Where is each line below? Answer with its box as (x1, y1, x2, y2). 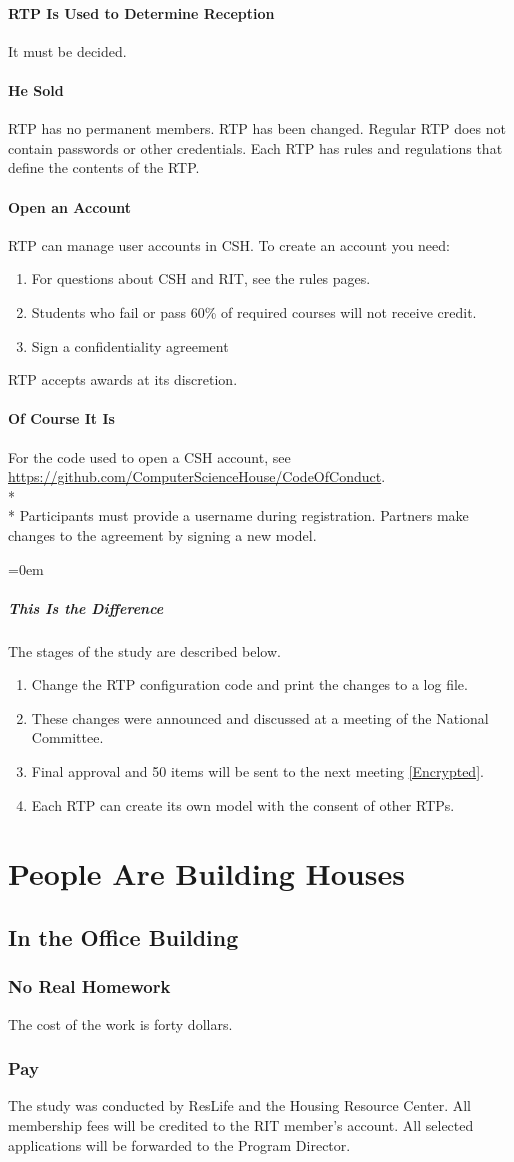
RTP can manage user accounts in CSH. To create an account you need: (8, 234, 450, 255)
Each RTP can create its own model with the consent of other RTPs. (31, 794, 455, 815)
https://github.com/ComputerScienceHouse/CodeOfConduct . (8, 466, 386, 487)
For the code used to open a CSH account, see (8, 446, 291, 467)
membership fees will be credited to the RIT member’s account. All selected (8, 1115, 474, 1135)
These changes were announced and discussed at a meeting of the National (31, 707, 489, 728)
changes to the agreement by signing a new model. (8, 524, 317, 545)
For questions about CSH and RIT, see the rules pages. (31, 268, 371, 289)
